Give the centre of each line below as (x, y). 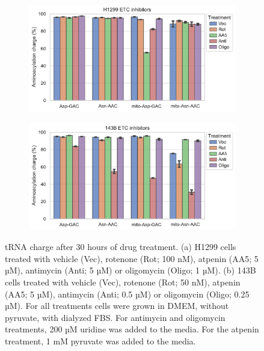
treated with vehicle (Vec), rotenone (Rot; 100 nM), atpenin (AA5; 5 (132, 258)
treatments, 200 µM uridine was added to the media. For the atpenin (132, 329)
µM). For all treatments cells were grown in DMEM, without (117, 306)
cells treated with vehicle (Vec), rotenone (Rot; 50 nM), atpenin (123, 282)
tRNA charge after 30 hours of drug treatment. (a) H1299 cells (121, 247)
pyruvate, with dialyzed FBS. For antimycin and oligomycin (115, 317)
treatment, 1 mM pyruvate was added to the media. (100, 341)
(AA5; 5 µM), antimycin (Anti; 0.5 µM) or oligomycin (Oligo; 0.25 (127, 294)
